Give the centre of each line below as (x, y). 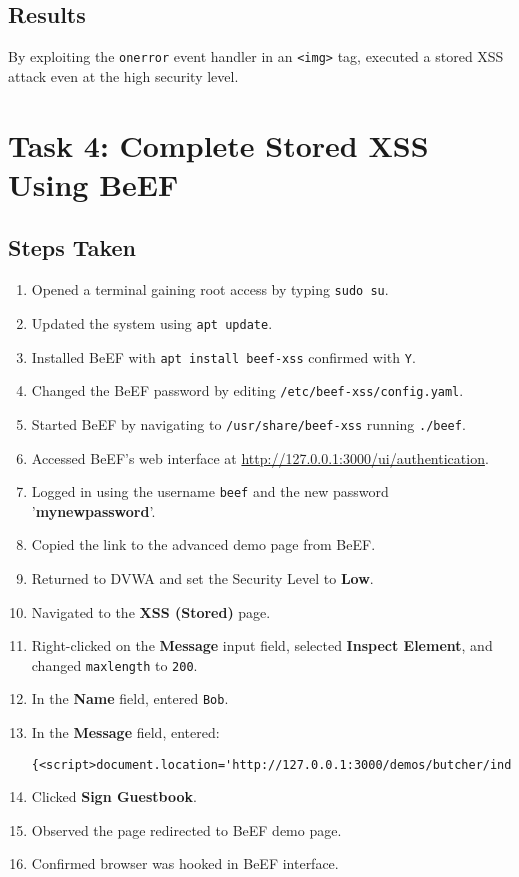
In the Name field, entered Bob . (130, 698)
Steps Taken (72, 247)
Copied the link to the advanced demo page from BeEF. (203, 544)
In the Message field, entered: (125, 732)
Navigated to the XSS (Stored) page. (151, 611)
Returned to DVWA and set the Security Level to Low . (202, 577)
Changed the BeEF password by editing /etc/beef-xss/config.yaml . (247, 390)
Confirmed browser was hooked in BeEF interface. (185, 863)
